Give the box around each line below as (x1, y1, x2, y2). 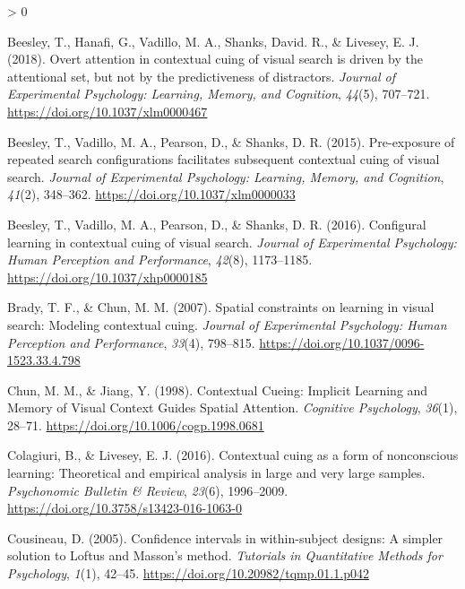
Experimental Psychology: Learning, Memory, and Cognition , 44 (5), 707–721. (7, 84, 430, 103)
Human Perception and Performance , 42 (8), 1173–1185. (7, 250, 313, 269)
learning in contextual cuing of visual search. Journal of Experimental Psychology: (7, 232, 457, 251)
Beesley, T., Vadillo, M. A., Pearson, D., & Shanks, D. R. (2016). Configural (7, 214, 426, 233)
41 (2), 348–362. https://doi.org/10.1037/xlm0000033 (7, 185, 296, 204)
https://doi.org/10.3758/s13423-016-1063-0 (7, 498, 242, 517)
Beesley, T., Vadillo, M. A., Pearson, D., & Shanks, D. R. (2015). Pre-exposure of (7, 132, 455, 151)
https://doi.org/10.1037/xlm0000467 (7, 101, 208, 120)
